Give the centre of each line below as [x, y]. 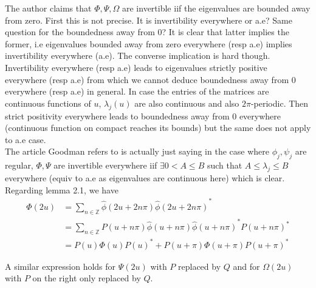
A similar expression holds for [60, 266]
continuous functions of [48, 103]
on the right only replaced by [87, 278]
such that [225, 165]
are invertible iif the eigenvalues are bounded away [216, 8]
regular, [19, 165]
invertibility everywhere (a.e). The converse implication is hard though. [138, 55]
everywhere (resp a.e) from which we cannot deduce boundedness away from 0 [150, 79]
